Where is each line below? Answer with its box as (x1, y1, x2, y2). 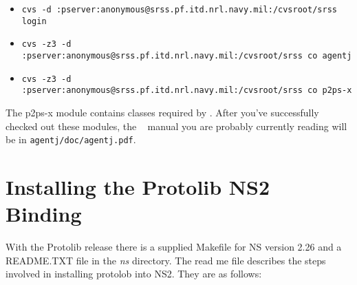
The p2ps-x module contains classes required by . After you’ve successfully (6, 105, 319, 119)
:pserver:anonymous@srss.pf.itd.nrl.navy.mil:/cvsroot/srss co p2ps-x (21, 85, 352, 96)
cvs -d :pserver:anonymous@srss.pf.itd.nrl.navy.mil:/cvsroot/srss (21, 5, 337, 14)
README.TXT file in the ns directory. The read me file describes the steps (6, 253, 326, 267)
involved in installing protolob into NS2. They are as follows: (6, 266, 262, 281)
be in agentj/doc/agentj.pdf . (6, 132, 136, 147)
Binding (6, 200, 82, 228)
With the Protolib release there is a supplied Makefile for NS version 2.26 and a (6, 240, 342, 254)
